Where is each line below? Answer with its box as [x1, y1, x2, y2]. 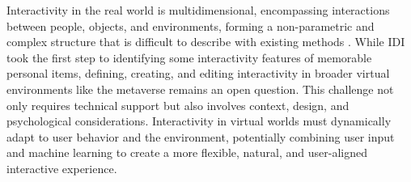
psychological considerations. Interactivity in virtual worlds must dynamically [6, 112, 392, 129]
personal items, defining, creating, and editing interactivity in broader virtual [6, 65, 390, 82]
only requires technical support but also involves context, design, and [6, 96, 350, 113]
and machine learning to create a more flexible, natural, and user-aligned [6, 144, 367, 161]
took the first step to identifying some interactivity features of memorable [6, 49, 372, 66]
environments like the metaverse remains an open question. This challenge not [6, 80, 394, 97]
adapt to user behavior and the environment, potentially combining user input [6, 128, 395, 145]
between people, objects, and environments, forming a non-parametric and [6, 17, 375, 34]
